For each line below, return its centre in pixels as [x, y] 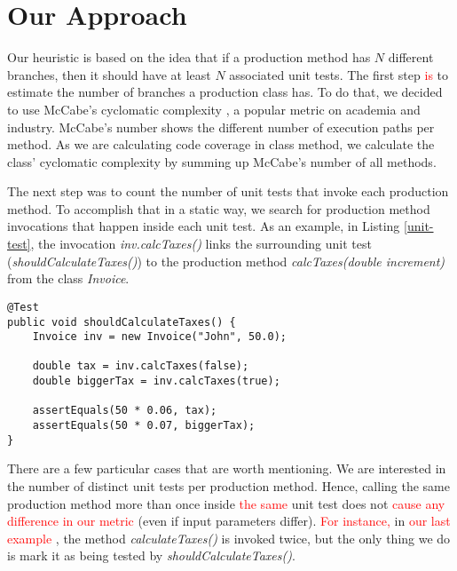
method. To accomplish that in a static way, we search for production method [219, 208]
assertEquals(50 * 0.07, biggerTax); [144, 426]
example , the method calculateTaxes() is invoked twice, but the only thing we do [229, 538]
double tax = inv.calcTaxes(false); [141, 366]
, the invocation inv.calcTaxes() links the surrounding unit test [201, 244]
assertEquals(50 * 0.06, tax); [125, 411]
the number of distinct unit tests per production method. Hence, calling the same [228, 486]
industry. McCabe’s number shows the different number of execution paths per [221, 127]
